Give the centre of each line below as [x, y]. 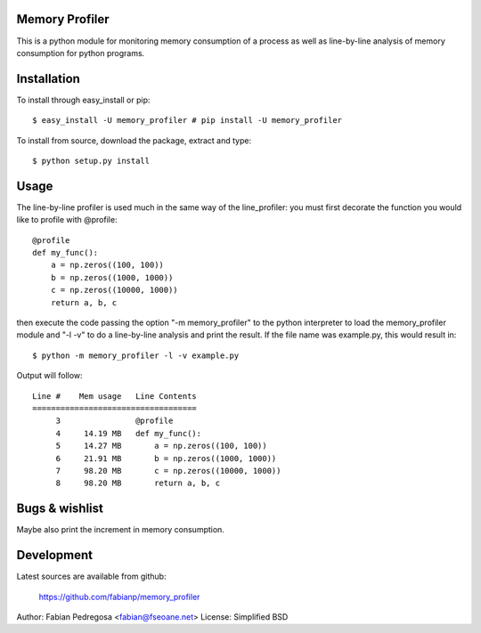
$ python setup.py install [91, 161]
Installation [48, 79]
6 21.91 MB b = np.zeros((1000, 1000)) [166, 458]
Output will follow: [50, 376]
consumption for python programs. [81, 53]
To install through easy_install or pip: [83, 100]
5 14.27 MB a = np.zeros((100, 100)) [161, 446]
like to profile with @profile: [67, 220]
